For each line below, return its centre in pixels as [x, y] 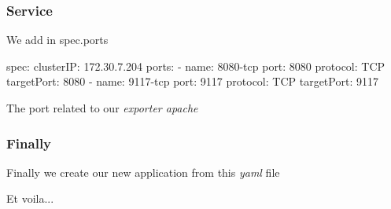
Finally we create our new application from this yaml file [143, 172]
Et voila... [30, 198]
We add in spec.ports [57, 40]
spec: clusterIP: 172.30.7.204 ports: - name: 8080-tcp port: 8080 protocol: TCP [196, 66]
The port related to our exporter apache [102, 108]
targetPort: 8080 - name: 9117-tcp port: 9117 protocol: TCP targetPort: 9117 [192, 81]
